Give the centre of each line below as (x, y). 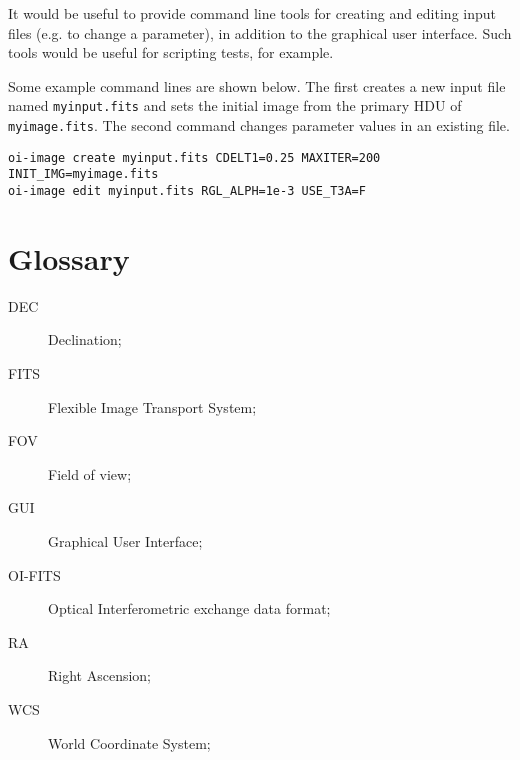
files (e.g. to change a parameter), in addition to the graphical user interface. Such (260, 32)
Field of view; (90, 473)
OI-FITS (34, 574)
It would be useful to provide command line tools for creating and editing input (252, 13)
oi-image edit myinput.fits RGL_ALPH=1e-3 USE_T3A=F (187, 191)
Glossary (69, 257)
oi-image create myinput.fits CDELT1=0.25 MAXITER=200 (194, 157)
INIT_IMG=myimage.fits (83, 174)
